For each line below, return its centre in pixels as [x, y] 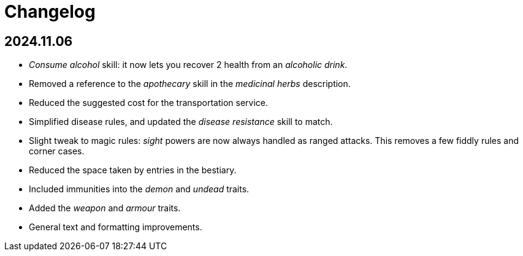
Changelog [50, 12]
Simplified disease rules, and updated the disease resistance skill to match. [181, 122]
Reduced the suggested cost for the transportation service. [148, 103]
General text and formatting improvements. [116, 227]
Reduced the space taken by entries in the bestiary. [133, 170]
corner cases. [57, 151]
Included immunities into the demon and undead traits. [139, 189]
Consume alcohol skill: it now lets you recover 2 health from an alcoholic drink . [188, 65]
